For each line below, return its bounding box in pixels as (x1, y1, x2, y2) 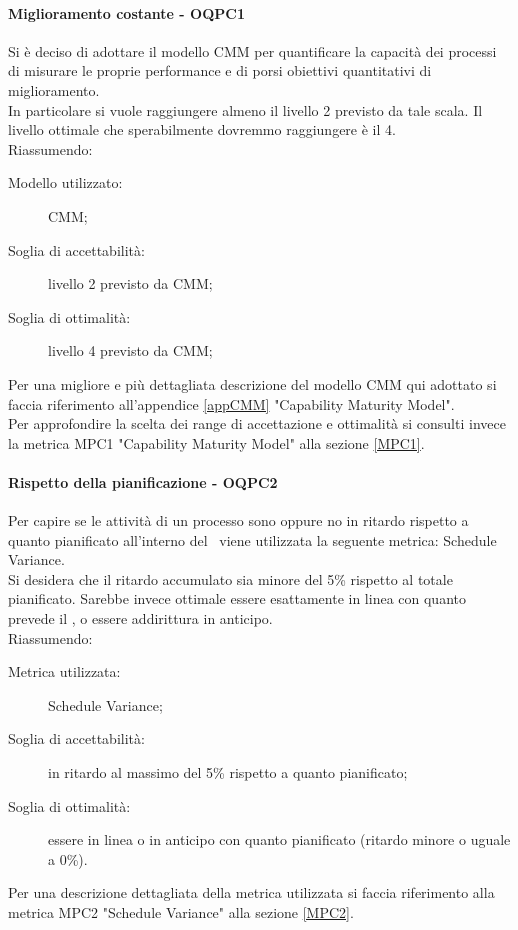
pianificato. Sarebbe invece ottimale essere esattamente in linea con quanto (8, 588, 466, 609)
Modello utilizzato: (8, 172, 123, 193)
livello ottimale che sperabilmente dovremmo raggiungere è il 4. (8, 119, 396, 140)
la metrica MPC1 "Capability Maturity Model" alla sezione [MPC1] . (8, 432, 425, 453)
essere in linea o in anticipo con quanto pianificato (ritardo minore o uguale (48, 829, 511, 850)
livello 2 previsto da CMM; (48, 273, 213, 294)
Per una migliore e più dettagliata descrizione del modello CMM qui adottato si (8, 373, 497, 394)
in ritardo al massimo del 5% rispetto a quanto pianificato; (48, 762, 408, 783)
